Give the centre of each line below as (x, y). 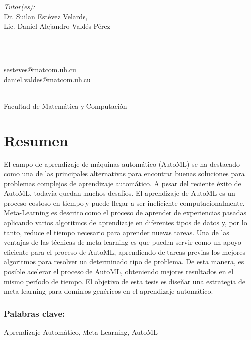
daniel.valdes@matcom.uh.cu (47, 79)
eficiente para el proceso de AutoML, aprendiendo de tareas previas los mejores (125, 252)
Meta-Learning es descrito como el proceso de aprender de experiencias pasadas (125, 213)
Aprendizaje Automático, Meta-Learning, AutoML (81, 332)
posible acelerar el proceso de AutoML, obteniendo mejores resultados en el (119, 271)
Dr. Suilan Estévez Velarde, (46, 16)
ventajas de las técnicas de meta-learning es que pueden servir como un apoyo (123, 242)
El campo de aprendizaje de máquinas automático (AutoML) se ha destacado (122, 164)
